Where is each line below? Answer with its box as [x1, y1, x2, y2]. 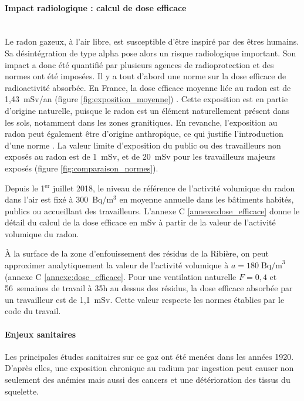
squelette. [5, 385, 39, 397]
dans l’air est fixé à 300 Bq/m [5, 193, 114, 205]
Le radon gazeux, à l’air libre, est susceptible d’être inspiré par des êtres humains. [5, 35, 299, 48]
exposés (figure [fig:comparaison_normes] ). [5, 161, 158, 174]
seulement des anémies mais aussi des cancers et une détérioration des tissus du [5, 373, 291, 386]
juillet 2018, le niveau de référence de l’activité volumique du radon [52, 181, 295, 194]
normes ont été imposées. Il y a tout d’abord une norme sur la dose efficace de [5, 70, 286, 82]
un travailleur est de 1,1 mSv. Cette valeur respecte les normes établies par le [5, 293, 285, 305]
